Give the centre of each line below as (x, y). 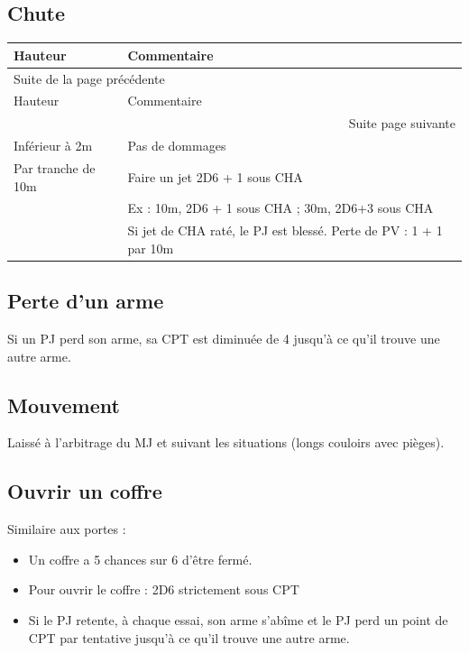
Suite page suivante (402, 123)
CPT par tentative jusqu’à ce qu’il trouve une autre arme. (189, 637)
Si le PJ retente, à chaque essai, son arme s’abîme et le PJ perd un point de (238, 620)
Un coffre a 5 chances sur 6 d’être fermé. (140, 559)
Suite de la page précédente (89, 78)
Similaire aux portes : (67, 529)
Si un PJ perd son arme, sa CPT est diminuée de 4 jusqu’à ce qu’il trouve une (224, 339)
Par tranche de (55, 167)
